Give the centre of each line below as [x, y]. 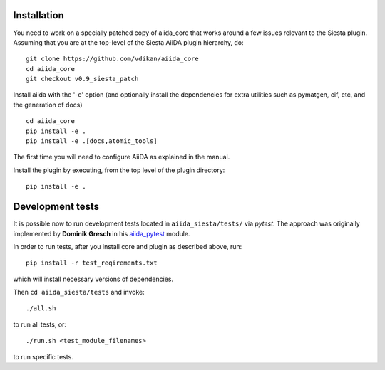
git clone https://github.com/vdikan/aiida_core [112, 59]
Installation [38, 15]
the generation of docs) [48, 105]
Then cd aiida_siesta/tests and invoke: [79, 292]
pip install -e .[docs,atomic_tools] [92, 141]
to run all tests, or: [40, 324]
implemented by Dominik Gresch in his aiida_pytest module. [102, 233]
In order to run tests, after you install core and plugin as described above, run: [128, 246]
